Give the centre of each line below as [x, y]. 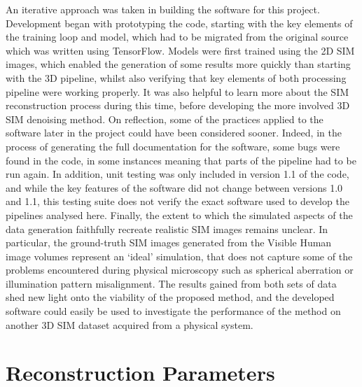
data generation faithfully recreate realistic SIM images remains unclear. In [167, 228]
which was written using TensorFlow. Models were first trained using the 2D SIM [180, 50]
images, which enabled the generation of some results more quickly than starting [178, 64]
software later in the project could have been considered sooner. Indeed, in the [174, 133]
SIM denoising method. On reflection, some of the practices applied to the [165, 119]
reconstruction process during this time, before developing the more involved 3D [178, 105]
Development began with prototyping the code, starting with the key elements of [179, 23]
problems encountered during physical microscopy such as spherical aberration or [180, 270]
